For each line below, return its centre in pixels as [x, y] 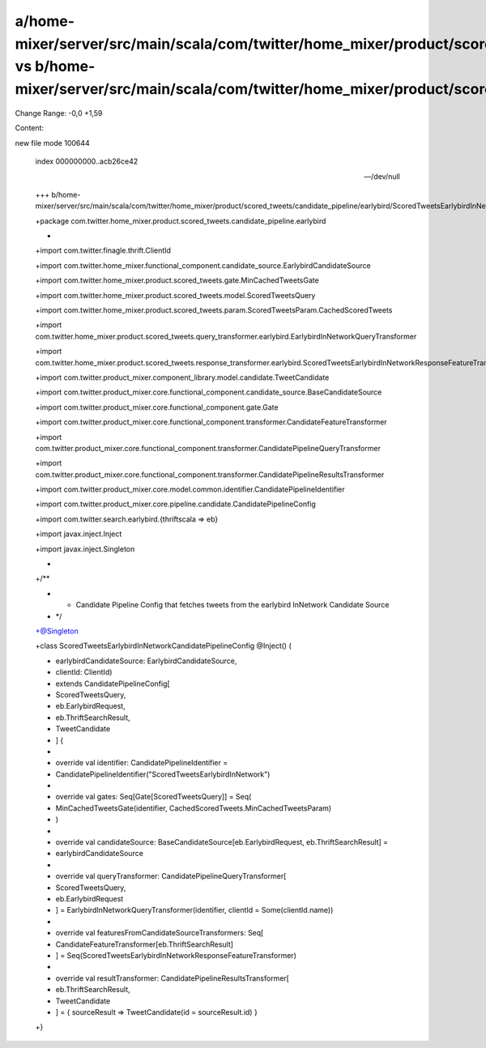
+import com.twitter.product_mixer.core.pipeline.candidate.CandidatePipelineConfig [175, 504]
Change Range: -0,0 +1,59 [59, 113]
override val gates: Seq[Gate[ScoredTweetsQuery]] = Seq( [153, 797]
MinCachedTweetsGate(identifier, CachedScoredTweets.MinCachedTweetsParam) [194, 808]
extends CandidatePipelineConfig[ [113, 684]
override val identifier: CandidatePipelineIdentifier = [142, 763]
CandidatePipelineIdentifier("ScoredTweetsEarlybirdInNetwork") [163, 774]
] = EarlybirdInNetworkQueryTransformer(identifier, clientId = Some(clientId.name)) [194, 910]
